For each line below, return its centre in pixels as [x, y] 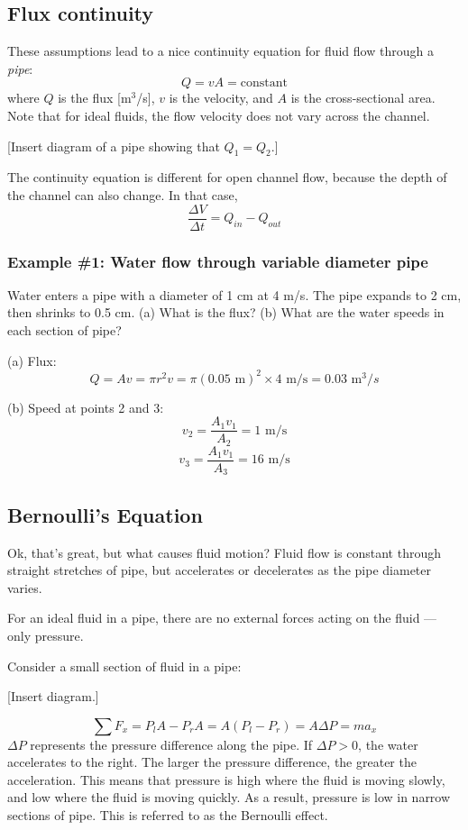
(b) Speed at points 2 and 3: [86, 407]
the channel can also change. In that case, [123, 194]
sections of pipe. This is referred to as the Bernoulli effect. [168, 815]
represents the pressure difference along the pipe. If [171, 744]
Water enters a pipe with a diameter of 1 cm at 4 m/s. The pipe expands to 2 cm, [234, 294]
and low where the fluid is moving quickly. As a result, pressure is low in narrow [229, 797]
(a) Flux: [32, 360]
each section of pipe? [64, 330]
